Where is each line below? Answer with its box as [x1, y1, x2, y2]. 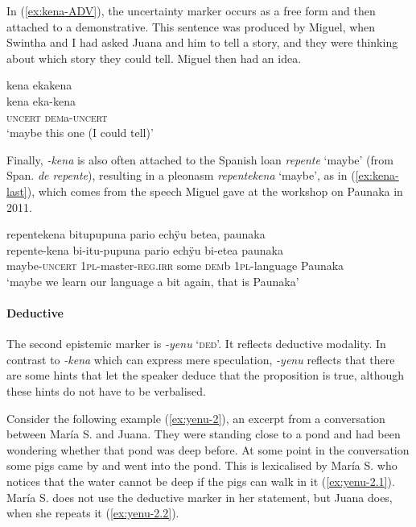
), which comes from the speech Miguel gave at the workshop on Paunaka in [27, 182, 403, 199]
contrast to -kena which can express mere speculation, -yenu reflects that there [6, 351, 395, 367]
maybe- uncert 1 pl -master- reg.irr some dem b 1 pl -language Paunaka [6, 257, 344, 274]
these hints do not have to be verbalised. [6, 383, 206, 400]
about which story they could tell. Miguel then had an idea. [6, 49, 302, 66]
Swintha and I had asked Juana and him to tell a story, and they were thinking [6, 34, 398, 51]
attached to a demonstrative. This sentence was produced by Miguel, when [6, 18, 376, 35]
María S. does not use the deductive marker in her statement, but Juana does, [6, 488, 393, 505]
